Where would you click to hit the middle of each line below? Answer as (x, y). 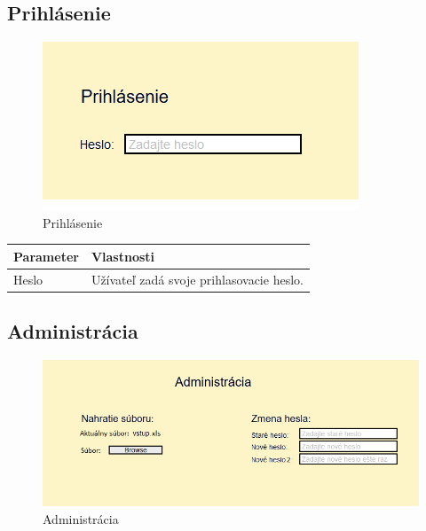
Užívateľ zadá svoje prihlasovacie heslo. (197, 279)
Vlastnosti (123, 256)
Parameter (46, 256)
